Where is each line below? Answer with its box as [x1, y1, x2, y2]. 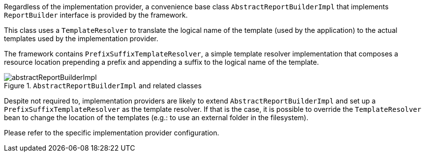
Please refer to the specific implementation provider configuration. [4, 129, 219, 137]
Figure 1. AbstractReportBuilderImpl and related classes [4, 81, 202, 90]
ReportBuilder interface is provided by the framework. [4, 11, 188, 19]
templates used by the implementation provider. [4, 34, 158, 43]
